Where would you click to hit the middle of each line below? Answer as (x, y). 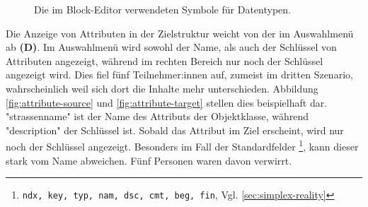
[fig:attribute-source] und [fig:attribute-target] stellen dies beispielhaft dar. (167, 102)
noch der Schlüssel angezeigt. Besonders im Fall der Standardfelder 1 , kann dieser (182, 145)
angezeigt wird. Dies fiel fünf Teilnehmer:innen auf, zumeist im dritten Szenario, (179, 75)
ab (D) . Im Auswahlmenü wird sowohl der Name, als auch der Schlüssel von (171, 47)
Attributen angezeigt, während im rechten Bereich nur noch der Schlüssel (165, 60)
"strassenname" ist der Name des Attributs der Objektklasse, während (157, 116)
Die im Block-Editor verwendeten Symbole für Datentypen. (162, 9)
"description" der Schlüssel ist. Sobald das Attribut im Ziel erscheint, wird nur (175, 130)
